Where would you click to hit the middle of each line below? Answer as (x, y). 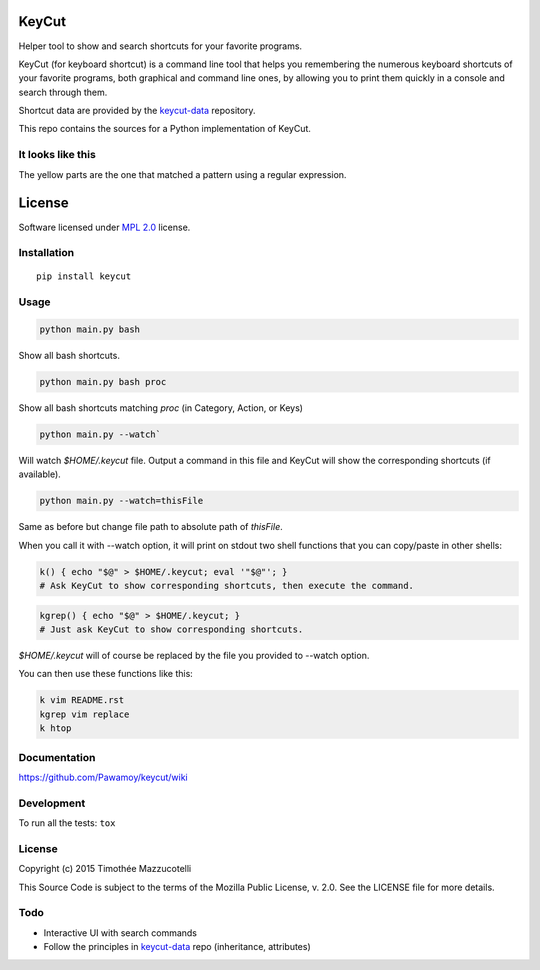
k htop (55, 728)
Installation (46, 253)
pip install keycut (84, 276)
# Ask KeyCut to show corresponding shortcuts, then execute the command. (227, 586)
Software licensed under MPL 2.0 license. (104, 227)
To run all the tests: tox (67, 823)
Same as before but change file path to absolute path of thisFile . (151, 527)
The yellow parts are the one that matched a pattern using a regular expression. (182, 174)
